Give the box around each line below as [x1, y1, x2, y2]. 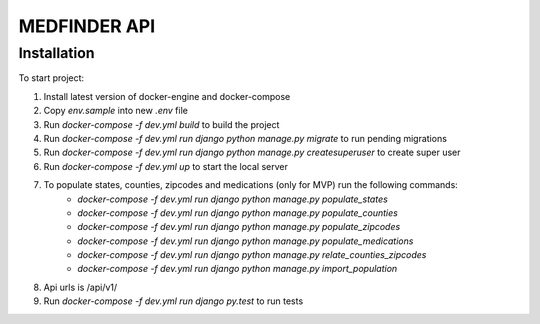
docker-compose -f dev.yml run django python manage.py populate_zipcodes [77, 221, 401, 233]
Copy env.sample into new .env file [43, 105, 189, 117]
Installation [18, 44, 95, 62]
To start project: [18, 72, 85, 84]
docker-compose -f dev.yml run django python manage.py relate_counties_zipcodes [77, 249, 427, 261]
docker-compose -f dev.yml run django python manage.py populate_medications [77, 235, 414, 247]
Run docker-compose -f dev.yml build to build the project [43, 118, 280, 130]
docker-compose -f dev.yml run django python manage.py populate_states [77, 193, 389, 205]
